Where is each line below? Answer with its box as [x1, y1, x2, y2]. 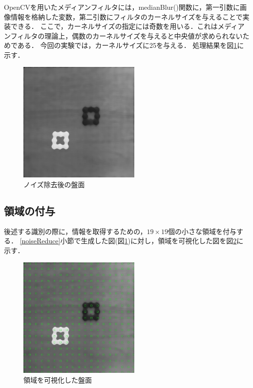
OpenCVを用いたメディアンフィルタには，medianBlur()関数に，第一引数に [4, 2, 240, 12]
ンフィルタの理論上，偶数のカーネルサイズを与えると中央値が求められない [4, 30, 243, 41]
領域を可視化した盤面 [23, 374, 92, 385]
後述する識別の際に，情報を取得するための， [4, 226, 147, 236]
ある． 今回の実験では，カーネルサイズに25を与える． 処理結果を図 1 [17, 40, 237, 50]
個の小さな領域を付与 [168, 226, 237, 236]
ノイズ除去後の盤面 [23, 179, 85, 189]
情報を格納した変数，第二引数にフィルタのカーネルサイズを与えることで [10, 11, 243, 22]
